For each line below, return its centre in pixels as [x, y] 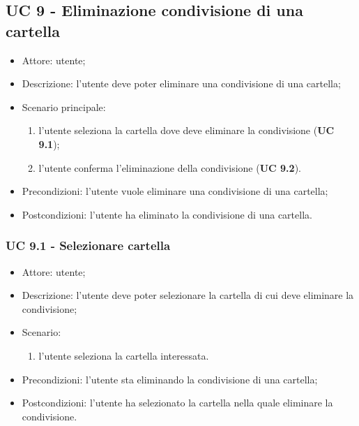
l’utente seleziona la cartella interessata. [124, 355]
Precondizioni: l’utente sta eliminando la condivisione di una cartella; [170, 379]
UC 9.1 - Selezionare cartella [88, 245]
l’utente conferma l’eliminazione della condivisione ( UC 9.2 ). [170, 167]
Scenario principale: [64, 106]
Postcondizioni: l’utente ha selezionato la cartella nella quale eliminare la [177, 403]
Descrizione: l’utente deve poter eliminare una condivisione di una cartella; [181, 83]
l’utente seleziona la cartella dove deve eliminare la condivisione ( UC [186, 130]
